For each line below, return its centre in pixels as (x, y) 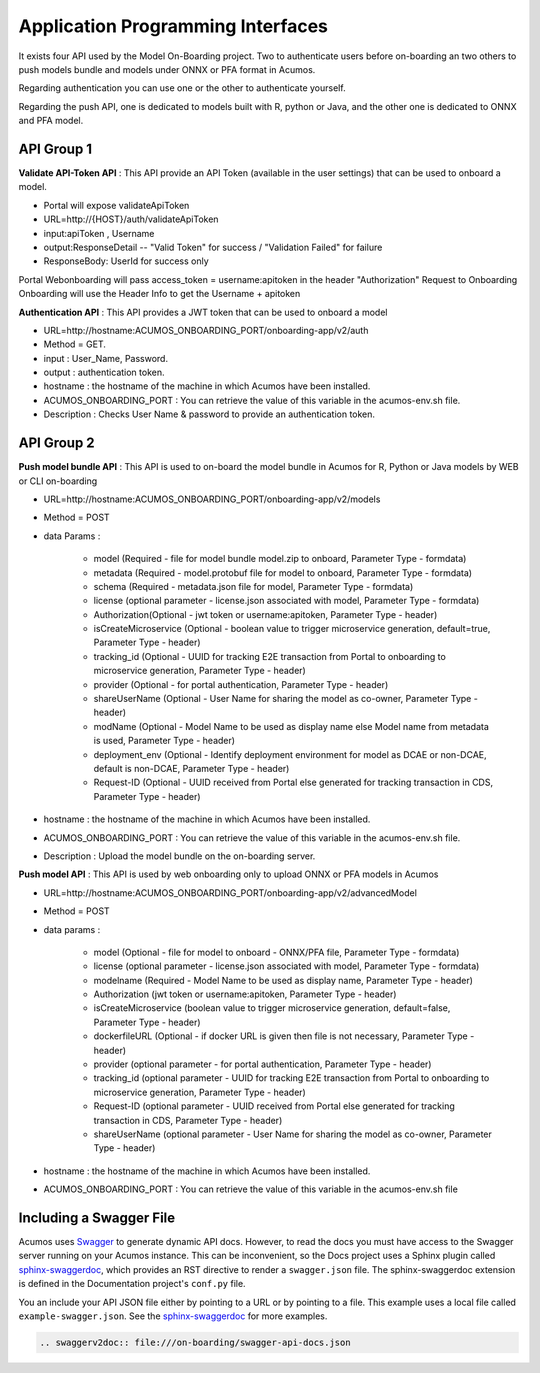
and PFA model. (51, 121)
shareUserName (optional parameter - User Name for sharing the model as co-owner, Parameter (292, 1134)
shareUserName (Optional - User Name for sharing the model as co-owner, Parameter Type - (286, 699)
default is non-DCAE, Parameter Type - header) (191, 768)
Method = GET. (75, 344)
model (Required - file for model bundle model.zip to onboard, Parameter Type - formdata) (280, 559)
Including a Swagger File (97, 1217)
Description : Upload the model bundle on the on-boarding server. (179, 856)
